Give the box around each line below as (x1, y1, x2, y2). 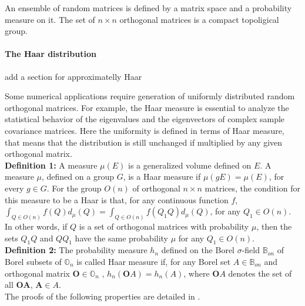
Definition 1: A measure (5, 159, 98, 171)
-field (242, 244, 260, 256)
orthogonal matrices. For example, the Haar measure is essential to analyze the (5, 101, 289, 113)
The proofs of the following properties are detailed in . (5, 290, 200, 302)
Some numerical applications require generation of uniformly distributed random (5, 90, 295, 102)
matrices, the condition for (205, 181, 300, 194)
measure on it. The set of (5, 13, 95, 25)
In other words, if (5, 220, 68, 232)
